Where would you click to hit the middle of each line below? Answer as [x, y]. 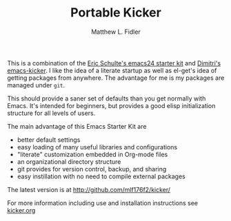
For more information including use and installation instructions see [103, 203]
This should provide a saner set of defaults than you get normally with [107, 98]
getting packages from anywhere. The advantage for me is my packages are [116, 78]
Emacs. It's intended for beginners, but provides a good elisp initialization [111, 105]
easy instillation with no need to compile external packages [101, 176]
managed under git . [36, 85]
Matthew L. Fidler [116, 32]
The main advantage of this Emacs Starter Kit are [77, 126]
